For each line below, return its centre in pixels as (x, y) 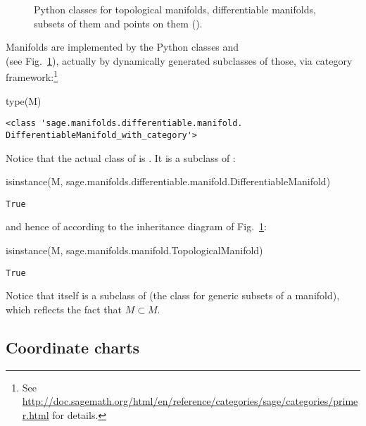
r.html (36, 414)
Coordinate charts (73, 347)
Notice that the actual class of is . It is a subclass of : (121, 157)
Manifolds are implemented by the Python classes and (122, 47)
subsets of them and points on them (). (118, 23)
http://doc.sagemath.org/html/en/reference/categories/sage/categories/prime (190, 401)
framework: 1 (32, 76)
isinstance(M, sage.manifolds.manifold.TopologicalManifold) (134, 250)
